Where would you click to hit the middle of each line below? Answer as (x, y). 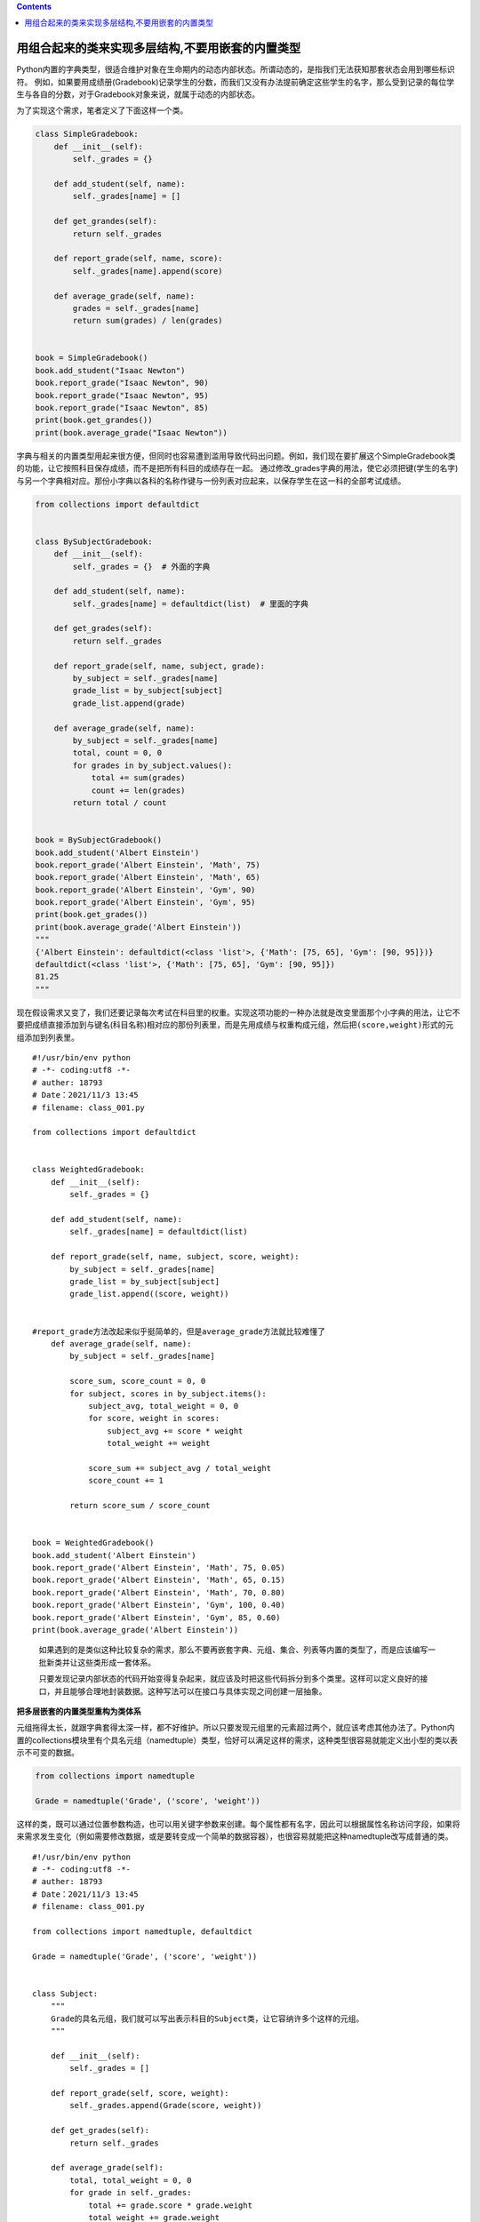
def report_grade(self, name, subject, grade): (160, 666)
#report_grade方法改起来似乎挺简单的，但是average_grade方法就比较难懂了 (179, 1331)
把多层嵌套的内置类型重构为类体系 (79, 1711)
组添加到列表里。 (48, 1037)
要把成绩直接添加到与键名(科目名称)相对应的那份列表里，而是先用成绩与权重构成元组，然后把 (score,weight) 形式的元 (235, 1025)
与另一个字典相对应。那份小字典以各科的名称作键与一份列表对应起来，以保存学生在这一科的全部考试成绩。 (211, 481)
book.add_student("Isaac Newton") (110, 370)
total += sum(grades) (138, 778)
